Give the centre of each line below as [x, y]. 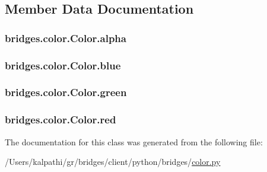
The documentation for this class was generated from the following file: [134, 141]
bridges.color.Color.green [66, 92]
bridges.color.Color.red [61, 120]
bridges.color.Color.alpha [66, 38]
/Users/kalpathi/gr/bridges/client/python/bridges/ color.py [113, 162]
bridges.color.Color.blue [63, 65]
